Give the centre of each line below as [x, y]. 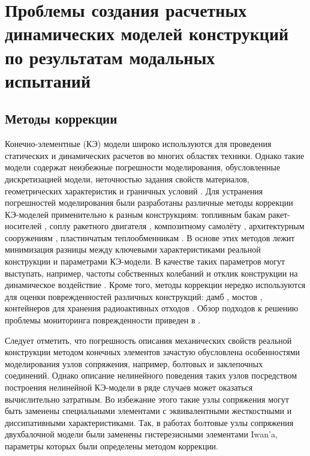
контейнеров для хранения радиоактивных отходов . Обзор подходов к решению [152, 308]
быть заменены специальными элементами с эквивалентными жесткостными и [148, 411]
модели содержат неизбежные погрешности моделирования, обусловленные [143, 167]
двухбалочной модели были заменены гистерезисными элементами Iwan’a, [141, 434]
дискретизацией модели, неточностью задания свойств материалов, [127, 178]
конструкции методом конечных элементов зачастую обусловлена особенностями [153, 352]
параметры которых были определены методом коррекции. [112, 445]
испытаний [48, 80]
